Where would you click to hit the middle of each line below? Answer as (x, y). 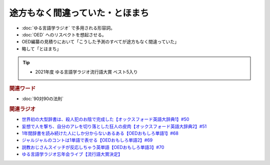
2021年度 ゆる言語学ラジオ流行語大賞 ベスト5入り (86, 72)
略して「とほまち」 (41, 49)
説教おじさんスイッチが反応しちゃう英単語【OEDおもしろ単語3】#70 (93, 147)
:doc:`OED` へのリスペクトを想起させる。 (64, 34)
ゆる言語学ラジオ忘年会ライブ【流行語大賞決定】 (72, 154)
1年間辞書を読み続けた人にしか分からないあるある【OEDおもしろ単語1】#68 (100, 133)
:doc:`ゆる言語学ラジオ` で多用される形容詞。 (68, 28)
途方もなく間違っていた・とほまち (79, 13)
